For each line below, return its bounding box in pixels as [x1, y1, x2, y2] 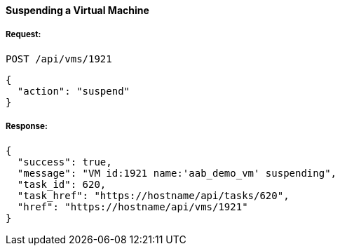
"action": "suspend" [17, 85, 130, 97]
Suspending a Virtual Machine [6, 4, 149, 16]
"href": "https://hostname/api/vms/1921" [17, 201, 248, 212]
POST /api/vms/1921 [6, 53, 112, 65]
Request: [6, 29, 41, 40]
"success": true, [17, 156, 112, 168]
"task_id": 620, [17, 178, 107, 190]
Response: [6, 121, 48, 132]
